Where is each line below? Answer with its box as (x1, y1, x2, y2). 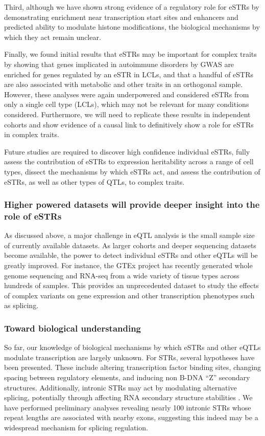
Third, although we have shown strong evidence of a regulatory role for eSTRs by (4, 2, 259, 12)
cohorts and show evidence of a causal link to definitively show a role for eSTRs (4, 119, 254, 129)
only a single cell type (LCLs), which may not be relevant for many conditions (4, 99, 249, 110)
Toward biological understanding (4, 321, 141, 334)
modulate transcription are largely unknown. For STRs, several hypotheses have (4, 352, 255, 362)
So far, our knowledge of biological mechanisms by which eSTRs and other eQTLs (4, 342, 261, 353)
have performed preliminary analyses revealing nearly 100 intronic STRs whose (4, 402, 251, 412)
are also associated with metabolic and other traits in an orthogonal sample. (4, 79, 243, 90)
